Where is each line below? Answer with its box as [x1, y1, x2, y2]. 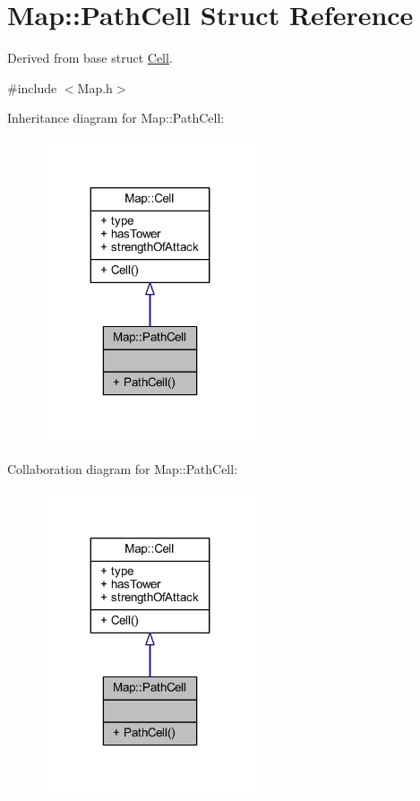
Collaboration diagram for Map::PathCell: [7, 459, 238, 478]
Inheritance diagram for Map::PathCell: [7, 108, 225, 127]
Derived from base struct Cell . [7, 48, 173, 67]
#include [7, 78, 57, 97]
